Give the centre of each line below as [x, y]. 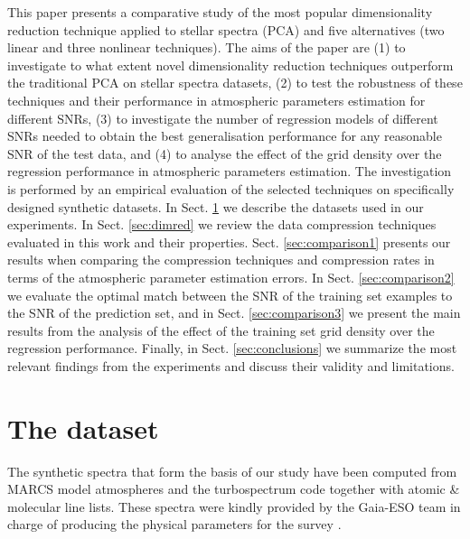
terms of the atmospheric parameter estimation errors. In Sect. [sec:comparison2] [231, 277]
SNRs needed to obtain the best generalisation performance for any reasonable [225, 136]
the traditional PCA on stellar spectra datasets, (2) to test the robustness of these [235, 83]
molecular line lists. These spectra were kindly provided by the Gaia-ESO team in [234, 506]
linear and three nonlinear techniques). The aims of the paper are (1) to [207, 47]
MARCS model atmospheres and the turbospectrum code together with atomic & [234, 489]
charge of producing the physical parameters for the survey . [174, 524]
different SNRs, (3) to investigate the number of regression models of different [223, 118]
